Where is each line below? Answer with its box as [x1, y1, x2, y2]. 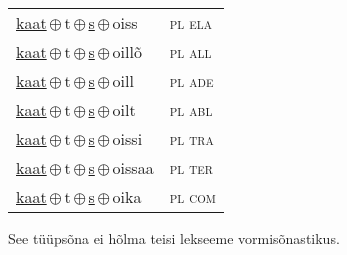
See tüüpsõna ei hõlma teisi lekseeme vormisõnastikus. [8, 228, 340, 248]
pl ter [169, 156, 213, 179]
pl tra [169, 127, 214, 150]
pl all [169, 40, 212, 63]
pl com [169, 185, 216, 208]
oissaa [112, 156, 154, 179]
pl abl [169, 98, 213, 121]
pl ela [169, 11, 212, 34]
